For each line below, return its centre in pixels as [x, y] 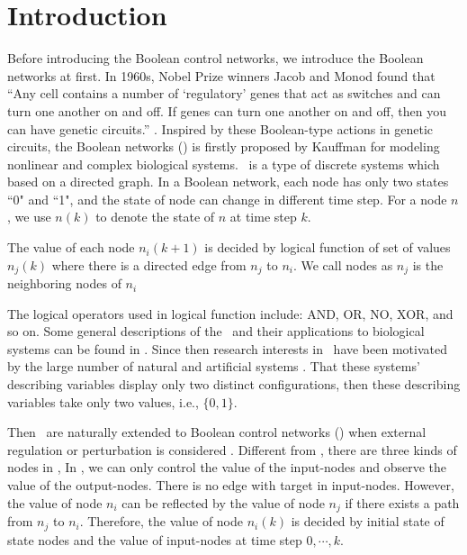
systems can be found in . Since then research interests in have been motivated [227, 348]
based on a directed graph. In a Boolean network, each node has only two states [228, 182]
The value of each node [71, 247]
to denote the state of [155, 217]
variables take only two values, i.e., [103, 401]
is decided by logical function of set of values [328, 247]
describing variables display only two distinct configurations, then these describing [234, 384]
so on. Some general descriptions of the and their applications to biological [216, 331]
